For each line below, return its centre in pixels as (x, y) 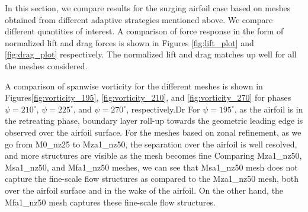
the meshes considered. (46, 65)
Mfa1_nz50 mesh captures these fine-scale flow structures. (110, 202)
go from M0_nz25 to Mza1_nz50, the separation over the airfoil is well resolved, (151, 144)
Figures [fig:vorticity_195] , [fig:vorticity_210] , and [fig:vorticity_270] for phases (148, 97)
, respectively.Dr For (163, 109)
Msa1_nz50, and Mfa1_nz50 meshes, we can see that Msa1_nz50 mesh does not (151, 167)
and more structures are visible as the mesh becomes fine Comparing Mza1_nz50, (153, 155)
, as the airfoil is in (269, 109)
